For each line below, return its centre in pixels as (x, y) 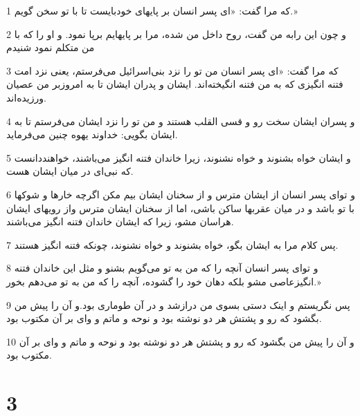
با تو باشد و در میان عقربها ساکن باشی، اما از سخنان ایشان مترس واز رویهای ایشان (180, 208)
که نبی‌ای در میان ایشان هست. (70, 171)
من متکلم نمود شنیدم (51, 47)
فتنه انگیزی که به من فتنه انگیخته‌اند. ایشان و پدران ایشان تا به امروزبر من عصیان (175, 84)
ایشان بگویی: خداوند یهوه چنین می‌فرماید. (92, 134)
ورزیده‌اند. (26, 97)
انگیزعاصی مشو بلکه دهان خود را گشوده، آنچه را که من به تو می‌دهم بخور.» (164, 281)
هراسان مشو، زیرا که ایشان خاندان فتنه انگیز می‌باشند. (120, 221)
